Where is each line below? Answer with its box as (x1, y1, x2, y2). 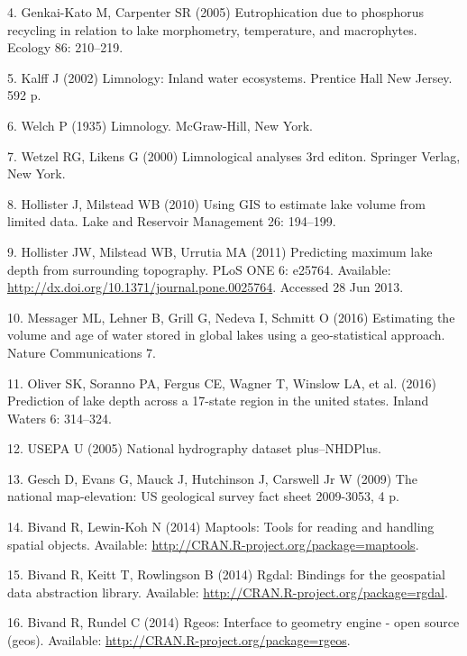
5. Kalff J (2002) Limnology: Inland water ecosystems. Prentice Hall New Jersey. (7, 68, 453, 87)
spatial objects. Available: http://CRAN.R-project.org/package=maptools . (7, 534, 419, 553)
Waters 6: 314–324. (7, 408, 113, 427)
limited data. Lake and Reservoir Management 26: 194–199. (7, 212, 336, 231)
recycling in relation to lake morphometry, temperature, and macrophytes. (7, 20, 417, 39)
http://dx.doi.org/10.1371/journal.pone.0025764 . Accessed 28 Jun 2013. (7, 278, 404, 296)
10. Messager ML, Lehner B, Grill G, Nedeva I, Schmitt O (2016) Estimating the (7, 307, 455, 326)
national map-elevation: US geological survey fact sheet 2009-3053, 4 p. (7, 487, 399, 506)
